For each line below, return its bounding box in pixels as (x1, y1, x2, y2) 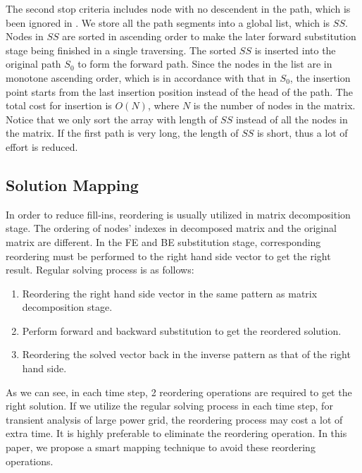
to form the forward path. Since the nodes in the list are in (77, 56, 332, 71)
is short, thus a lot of (256, 125, 348, 140)
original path (6, 56, 61, 71)
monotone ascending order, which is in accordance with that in (6, 70, 277, 85)
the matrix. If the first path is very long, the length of (6, 125, 239, 140)
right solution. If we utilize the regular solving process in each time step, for (6, 398, 333, 413)
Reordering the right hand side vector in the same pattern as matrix (22, 285, 318, 300)
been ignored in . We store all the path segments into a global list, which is (6, 15, 330, 30)
